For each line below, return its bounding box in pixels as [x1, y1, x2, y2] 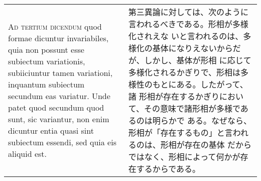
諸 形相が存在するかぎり [128, 90, 220, 102]
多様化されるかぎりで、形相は [128, 66, 241, 78]
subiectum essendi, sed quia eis [8, 136, 116, 148]
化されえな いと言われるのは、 [128, 30, 243, 42]
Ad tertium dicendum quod [8, 21, 102, 32]
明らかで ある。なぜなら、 [152, 115, 252, 126]
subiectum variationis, [8, 55, 85, 67]
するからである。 [136, 163, 201, 174]
